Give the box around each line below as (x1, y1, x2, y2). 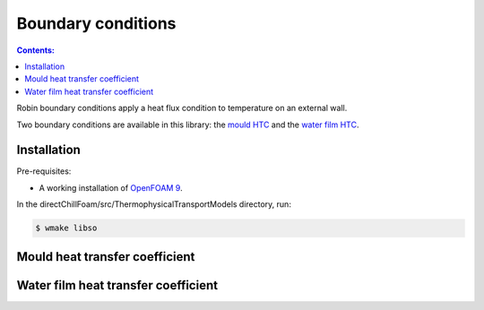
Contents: (16, 45, 56, 56)
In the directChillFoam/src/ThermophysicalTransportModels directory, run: (16, 199, 291, 210)
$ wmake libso (35, 223, 98, 233)
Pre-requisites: (16, 166, 72, 177)
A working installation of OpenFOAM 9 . (39, 182, 183, 193)
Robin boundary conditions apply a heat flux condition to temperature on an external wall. (16, 103, 348, 114)
